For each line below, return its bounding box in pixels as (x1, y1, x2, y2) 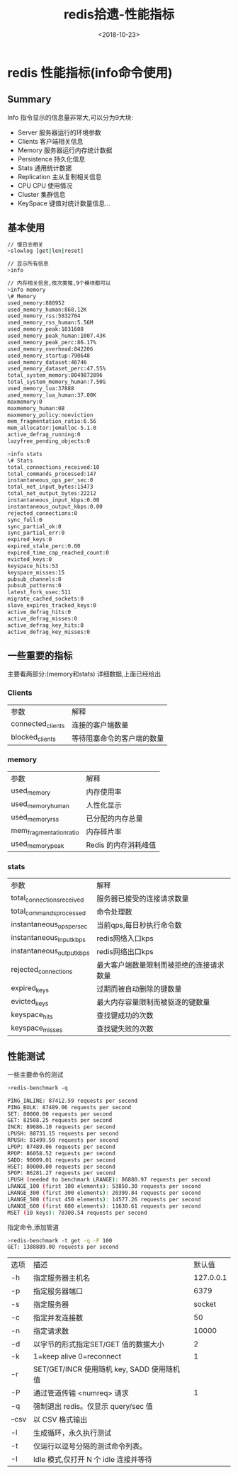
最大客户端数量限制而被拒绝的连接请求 (96, 960, 225, 970)
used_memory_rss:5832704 (7, 312, 81, 319)
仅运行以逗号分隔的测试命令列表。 (33, 1441, 147, 1451)
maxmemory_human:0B (7, 404, 65, 412)
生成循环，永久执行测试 (33, 1428, 112, 1438)
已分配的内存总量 (86, 813, 143, 823)
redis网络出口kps (96, 947, 154, 957)
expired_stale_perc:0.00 (7, 543, 81, 550)
